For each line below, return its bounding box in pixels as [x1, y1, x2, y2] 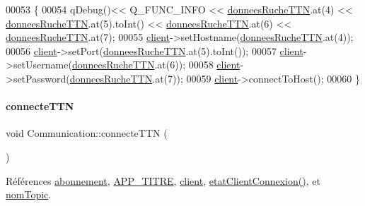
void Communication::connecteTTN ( [6, 126, 168, 140]
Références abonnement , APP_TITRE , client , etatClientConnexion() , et [6, 173, 320, 188]
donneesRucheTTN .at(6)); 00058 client [71, 57, 241, 72]
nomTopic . [6, 187, 52, 202]
